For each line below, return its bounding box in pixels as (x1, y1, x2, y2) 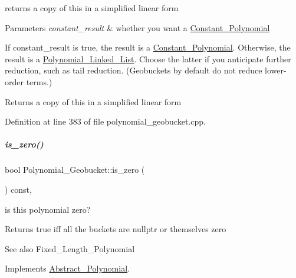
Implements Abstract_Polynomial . (5, 262, 130, 274)
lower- (265, 64, 287, 76)
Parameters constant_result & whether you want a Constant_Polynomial (5, 21, 270, 34)
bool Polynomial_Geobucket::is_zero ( (5, 163, 145, 176)
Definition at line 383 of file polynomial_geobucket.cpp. (5, 115, 206, 128)
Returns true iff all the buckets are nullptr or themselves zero (5, 223, 226, 235)
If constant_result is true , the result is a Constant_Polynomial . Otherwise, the (5, 41, 291, 53)
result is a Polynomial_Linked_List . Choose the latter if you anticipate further (5, 52, 291, 65)
